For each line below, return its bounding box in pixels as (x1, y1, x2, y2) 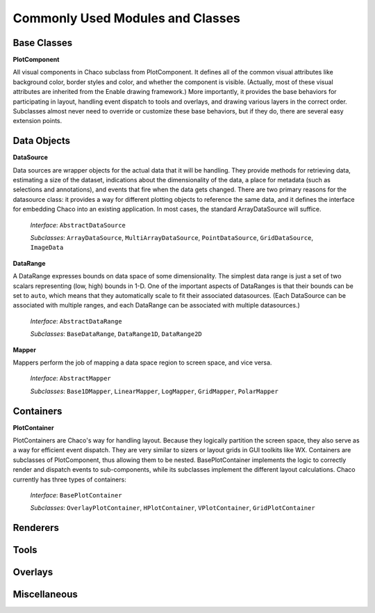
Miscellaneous (12, 589, 78, 600)
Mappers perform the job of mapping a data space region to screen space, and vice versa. (12, 358, 272, 367)
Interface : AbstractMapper (30, 374, 111, 383)
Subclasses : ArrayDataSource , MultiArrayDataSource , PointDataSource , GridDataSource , (30, 234, 314, 242)
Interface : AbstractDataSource (30, 221, 126, 229)
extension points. (12, 117, 62, 125)
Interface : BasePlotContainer (30, 491, 122, 499)
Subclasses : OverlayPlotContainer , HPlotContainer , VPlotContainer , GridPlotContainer (30, 504, 315, 512)
